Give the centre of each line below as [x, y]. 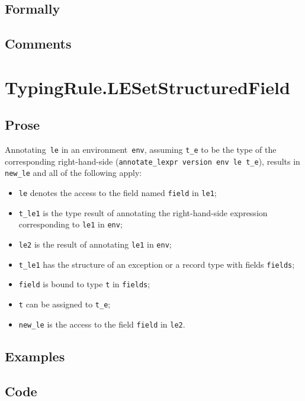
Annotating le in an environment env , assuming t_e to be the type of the [141, 150]
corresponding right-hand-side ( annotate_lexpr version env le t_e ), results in [152, 161]
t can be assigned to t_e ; [65, 304]
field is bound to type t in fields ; [84, 284]
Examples [35, 356]
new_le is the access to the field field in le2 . [102, 324]
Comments [38, 44]
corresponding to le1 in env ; [70, 224]
